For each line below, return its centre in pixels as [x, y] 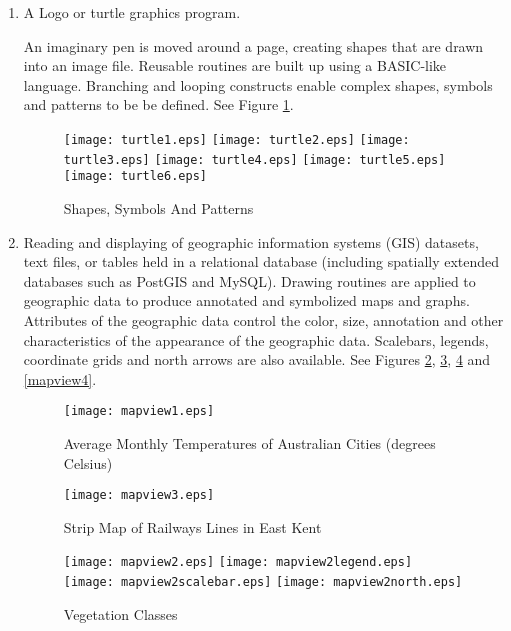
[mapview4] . [60, 378]
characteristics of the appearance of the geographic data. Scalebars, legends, [256, 339]
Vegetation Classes [120, 613]
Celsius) [88, 462]
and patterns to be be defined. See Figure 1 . [158, 104]
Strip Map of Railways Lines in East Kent [192, 526]
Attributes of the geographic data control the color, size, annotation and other [263, 319]
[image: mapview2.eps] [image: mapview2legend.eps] [238, 562]
